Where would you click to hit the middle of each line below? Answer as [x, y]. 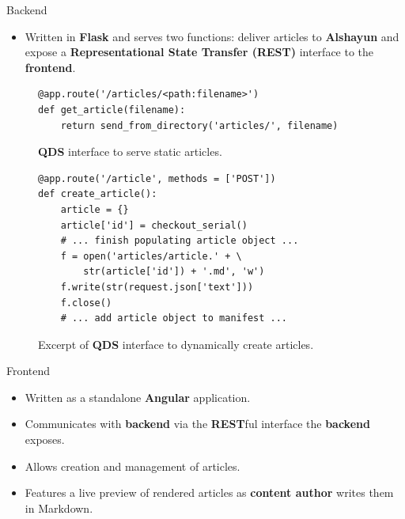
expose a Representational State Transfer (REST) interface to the [199, 52]
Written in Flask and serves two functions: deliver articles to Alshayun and [212, 36]
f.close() [86, 303]
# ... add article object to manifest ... [174, 318]
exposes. [45, 439]
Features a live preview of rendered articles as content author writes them [209, 492]
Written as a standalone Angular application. [138, 397]
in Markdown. [59, 508]
